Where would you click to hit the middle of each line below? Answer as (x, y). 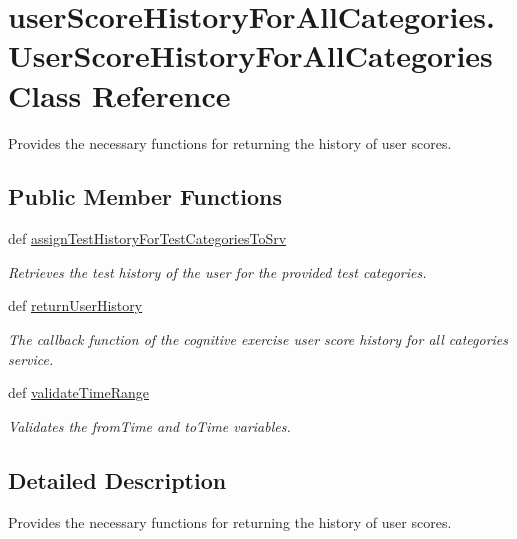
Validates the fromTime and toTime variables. (149, 425)
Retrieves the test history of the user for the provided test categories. (217, 271)
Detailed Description (117, 479)
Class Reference (119, 94)
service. (31, 358)
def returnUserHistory (75, 305)
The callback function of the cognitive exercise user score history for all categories (258, 339)
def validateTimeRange (78, 392)
